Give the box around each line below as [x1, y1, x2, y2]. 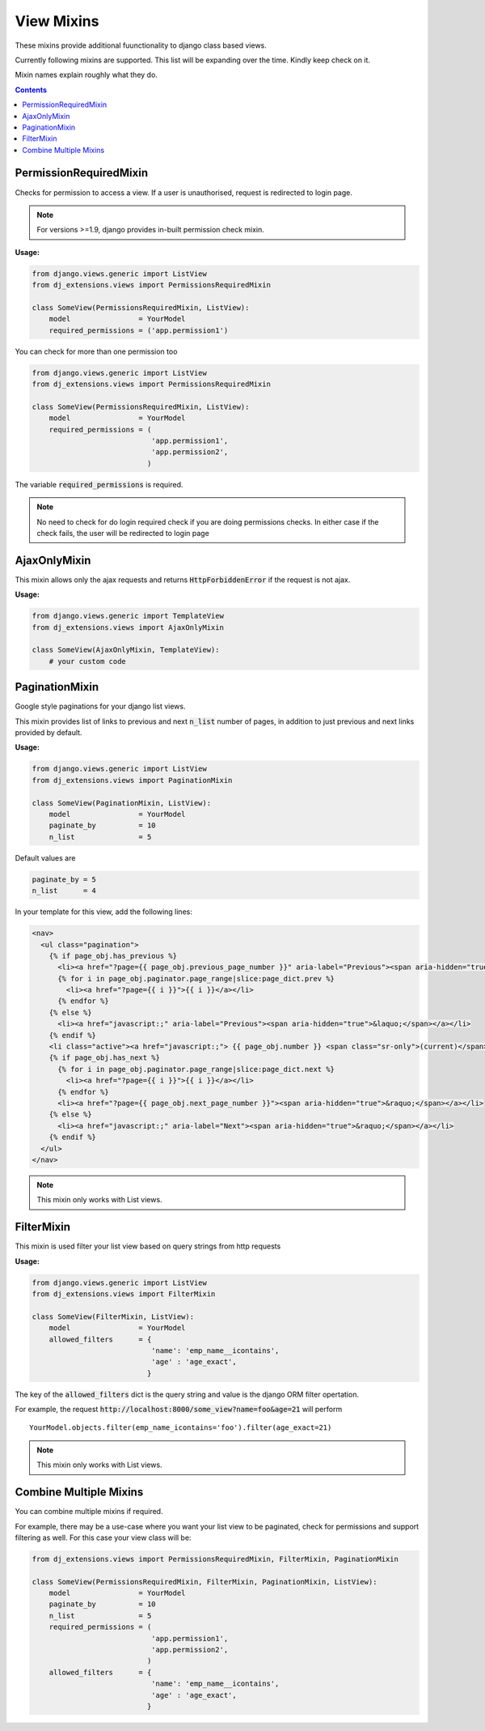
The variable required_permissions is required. [15, 479, 183, 489]
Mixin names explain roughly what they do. [15, 70, 158, 80]
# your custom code [48, 657, 127, 666]
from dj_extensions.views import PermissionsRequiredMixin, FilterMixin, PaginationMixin [32, 1554, 399, 1563]
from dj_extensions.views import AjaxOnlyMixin [32, 623, 224, 632]
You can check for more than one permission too [15, 347, 178, 356]
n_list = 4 [32, 887, 97, 895]
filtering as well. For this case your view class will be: [15, 1533, 192, 1542]
